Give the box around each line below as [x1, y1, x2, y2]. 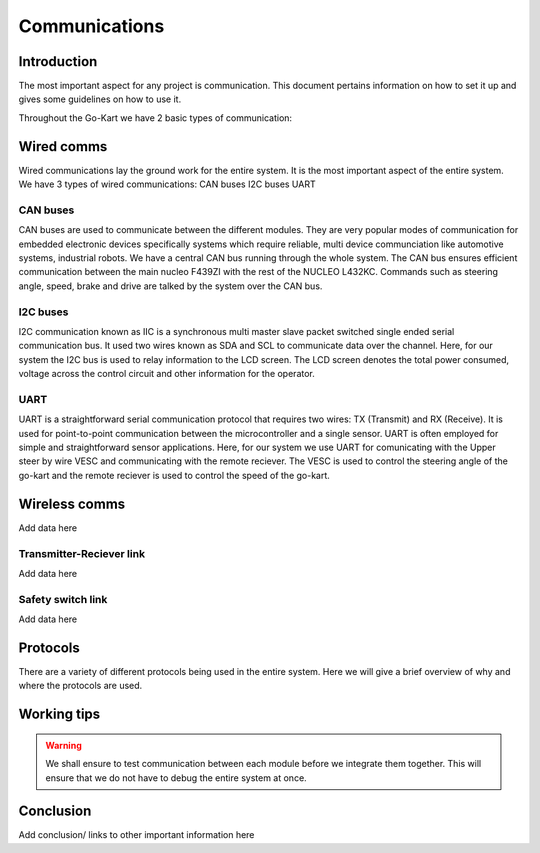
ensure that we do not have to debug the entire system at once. [45, 771, 307, 784]
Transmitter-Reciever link [18, 546, 145, 560]
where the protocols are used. [18, 680, 143, 692]
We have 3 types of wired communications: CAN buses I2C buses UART [18, 178, 316, 190]
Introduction [18, 53, 98, 70]
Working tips [18, 706, 101, 723]
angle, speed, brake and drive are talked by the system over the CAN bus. [18, 280, 323, 292]
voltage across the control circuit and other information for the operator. [18, 368, 315, 380]
